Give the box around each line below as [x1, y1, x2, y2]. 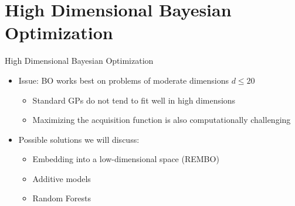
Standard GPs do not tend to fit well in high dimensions [32, 94, 236, 106]
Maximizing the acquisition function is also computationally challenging [32, 114, 291, 126]
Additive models [32, 172, 91, 184]
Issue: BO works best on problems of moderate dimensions [18, 74, 229, 86]
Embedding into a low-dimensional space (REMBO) [32, 153, 219, 165]
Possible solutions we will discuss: [18, 133, 140, 145]
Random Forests [32, 192, 91, 204]
